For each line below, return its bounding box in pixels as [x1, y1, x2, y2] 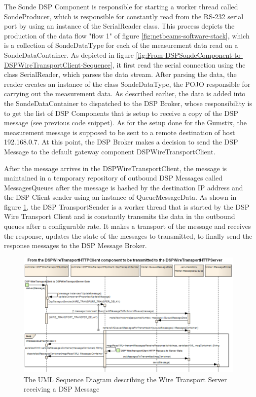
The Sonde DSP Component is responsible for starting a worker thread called [4, 1, 238, 11]
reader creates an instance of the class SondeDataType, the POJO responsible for [4, 78, 251, 89]
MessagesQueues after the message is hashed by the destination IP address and [4, 182, 243, 192]
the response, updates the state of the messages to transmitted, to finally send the [4, 230, 253, 241]
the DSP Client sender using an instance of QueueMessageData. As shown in [4, 192, 237, 202]
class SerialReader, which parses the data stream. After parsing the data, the [4, 69, 237, 79]
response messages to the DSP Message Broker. [4, 240, 147, 251]
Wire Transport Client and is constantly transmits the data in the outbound [4, 211, 235, 221]
